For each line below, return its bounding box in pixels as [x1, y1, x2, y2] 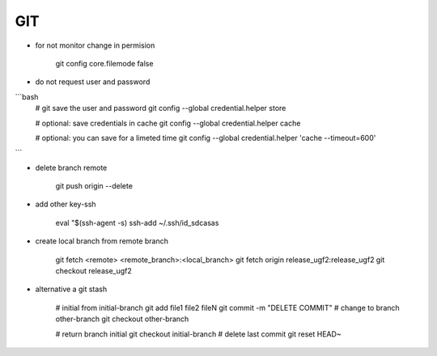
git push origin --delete [55, 181, 134, 191]
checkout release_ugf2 [55, 266, 133, 276]
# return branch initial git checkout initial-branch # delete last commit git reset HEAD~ [55, 328, 342, 339]
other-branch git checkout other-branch [55, 314, 189, 324]
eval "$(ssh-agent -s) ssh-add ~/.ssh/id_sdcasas [55, 218, 219, 227]
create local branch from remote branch [35, 236, 169, 246]
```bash [15, 91, 39, 101]
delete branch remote [35, 163, 108, 172]
